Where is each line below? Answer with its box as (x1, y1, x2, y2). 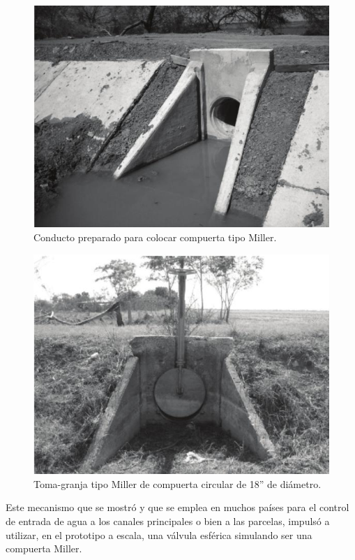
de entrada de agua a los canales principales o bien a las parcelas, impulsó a (6, 513, 330, 528)
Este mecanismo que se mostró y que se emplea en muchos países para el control (6, 500, 349, 515)
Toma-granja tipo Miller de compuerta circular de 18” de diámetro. (33, 476, 322, 491)
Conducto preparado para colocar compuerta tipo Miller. (33, 229, 277, 244)
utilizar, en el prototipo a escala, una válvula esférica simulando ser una (6, 527, 312, 542)
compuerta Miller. (6, 541, 82, 556)
